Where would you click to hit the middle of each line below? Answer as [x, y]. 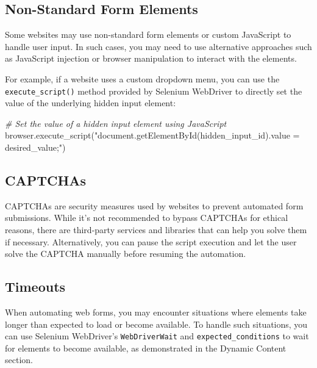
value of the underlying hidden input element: [91, 103]
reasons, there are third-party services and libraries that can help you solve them [156, 229]
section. [19, 360]
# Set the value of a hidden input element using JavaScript [116, 123]
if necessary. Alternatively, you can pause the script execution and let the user [151, 241]
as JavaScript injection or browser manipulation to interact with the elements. [151, 58]
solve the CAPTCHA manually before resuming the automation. [126, 254]
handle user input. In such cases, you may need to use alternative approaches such [158, 46]
